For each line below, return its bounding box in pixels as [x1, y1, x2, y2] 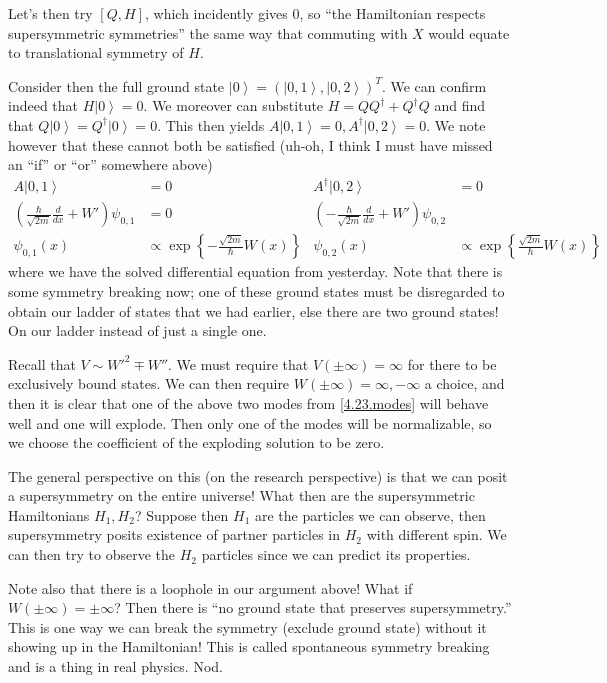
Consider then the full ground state [8, 75, 225, 96]
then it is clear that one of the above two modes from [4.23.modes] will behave [8, 392, 489, 413]
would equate [428, 22, 510, 43]
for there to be [407, 353, 497, 374]
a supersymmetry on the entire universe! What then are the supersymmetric [8, 485, 475, 506]
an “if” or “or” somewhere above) [8, 154, 213, 175]
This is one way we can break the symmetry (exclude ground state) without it [8, 616, 487, 637]
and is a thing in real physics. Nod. [8, 656, 223, 677]
